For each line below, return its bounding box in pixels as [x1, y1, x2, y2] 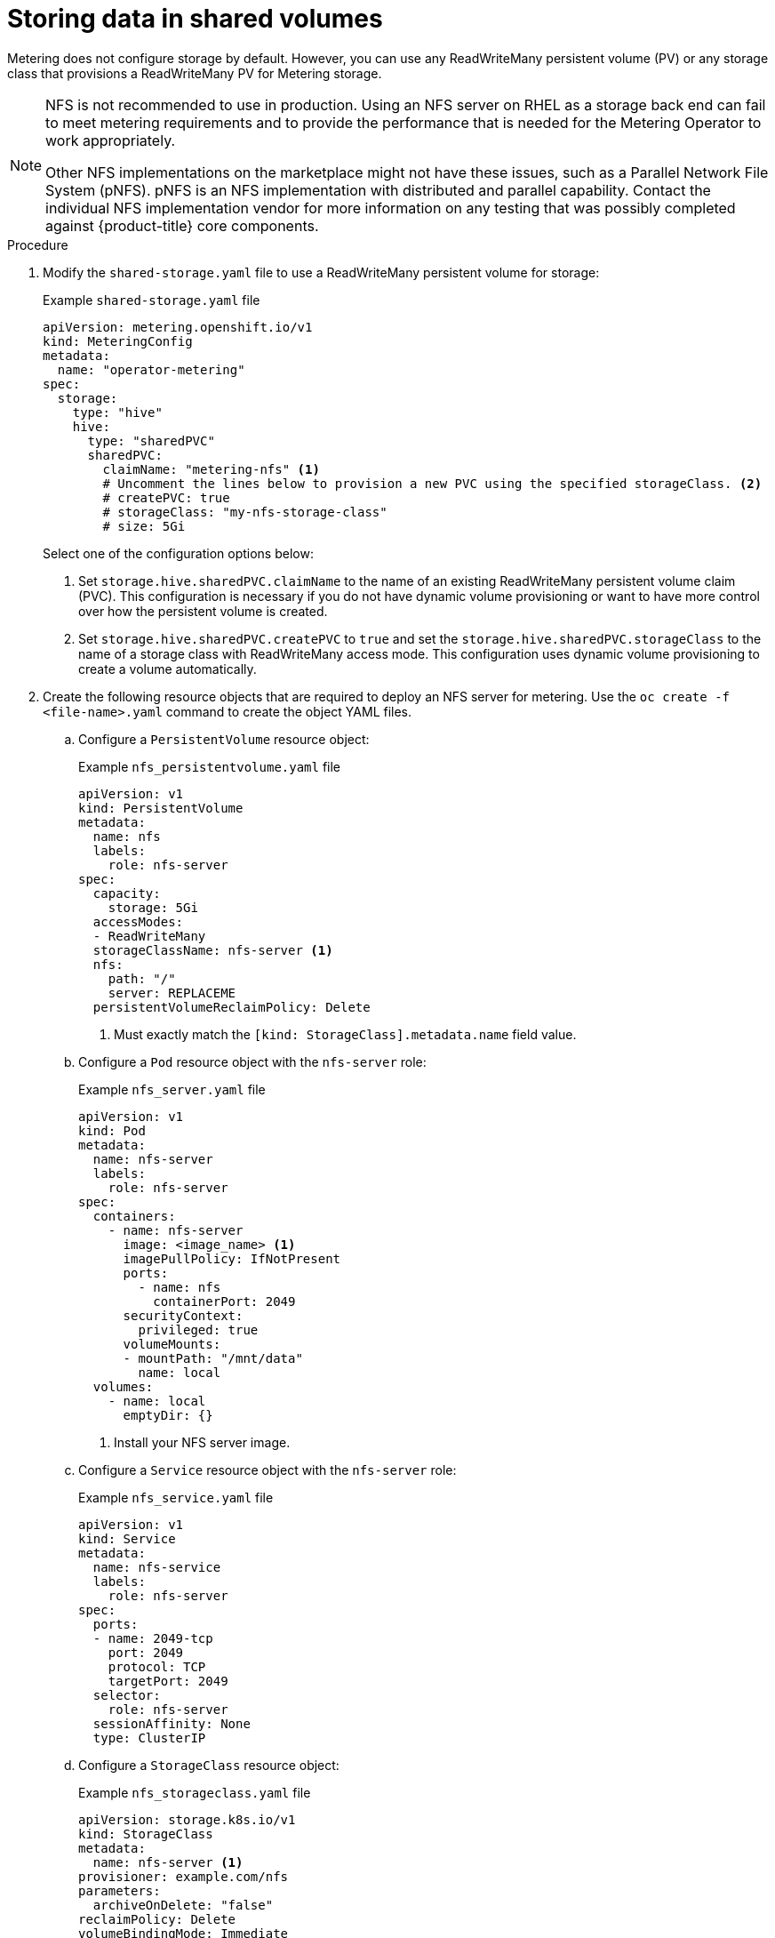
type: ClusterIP [92, 1730, 206, 1745]
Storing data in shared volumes [7, 4, 383, 34]
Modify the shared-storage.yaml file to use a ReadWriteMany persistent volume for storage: [43, 264, 600, 280]
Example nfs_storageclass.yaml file [78, 1784, 311, 1800]
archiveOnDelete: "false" [92, 1897, 274, 1912]
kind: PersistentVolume [78, 800, 244, 815]
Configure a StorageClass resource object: [78, 1757, 340, 1773]
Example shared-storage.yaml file [43, 292, 260, 308]
